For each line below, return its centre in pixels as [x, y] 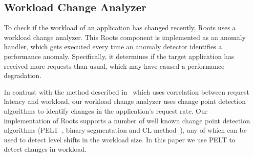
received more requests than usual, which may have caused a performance [114, 66]
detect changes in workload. [45, 149]
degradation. [23, 75]
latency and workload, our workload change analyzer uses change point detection [125, 101]
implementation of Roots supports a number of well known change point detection [127, 120]
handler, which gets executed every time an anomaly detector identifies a [113, 47]
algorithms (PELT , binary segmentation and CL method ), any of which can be [125, 130]
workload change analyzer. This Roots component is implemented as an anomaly [125, 37]
